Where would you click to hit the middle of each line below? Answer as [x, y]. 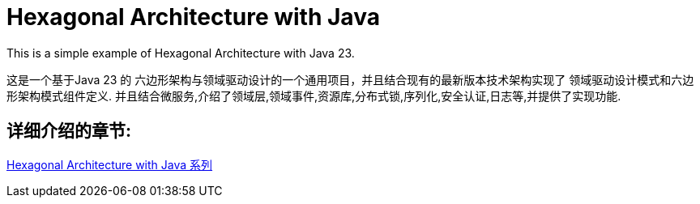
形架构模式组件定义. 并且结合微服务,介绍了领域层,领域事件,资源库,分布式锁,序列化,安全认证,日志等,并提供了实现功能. [314, 96]
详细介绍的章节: [69, 131]
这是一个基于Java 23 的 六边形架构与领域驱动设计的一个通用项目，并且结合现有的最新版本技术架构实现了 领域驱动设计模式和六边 [350, 79]
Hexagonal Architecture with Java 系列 [110, 164]
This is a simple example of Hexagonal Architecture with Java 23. [181, 53]
